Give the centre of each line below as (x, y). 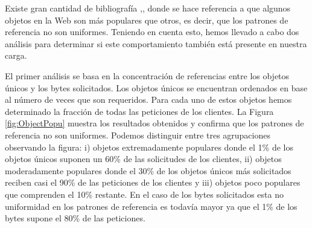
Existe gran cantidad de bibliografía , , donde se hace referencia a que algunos (148, 8)
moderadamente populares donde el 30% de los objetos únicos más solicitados (148, 170)
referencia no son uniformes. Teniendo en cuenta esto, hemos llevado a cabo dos (152, 32)
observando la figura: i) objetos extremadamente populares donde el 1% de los (149, 147)
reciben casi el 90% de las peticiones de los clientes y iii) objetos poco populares (153, 182)
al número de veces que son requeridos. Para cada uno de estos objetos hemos (148, 99)
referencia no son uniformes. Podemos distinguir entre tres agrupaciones (138, 135)
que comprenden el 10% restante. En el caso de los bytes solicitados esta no (144, 194)
